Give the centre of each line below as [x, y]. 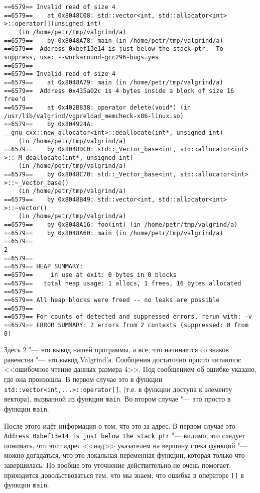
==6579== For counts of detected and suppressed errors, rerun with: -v [128, 317]
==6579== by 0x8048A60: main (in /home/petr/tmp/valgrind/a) [114, 233]
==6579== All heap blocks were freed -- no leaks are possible [112, 300]
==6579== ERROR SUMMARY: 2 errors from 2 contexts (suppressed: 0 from [126, 325]
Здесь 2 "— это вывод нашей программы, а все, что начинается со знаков [116, 350]
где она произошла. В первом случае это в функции [83, 379]
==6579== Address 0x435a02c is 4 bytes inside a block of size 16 [119, 91]
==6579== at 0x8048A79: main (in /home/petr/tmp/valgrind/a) [114, 82]
